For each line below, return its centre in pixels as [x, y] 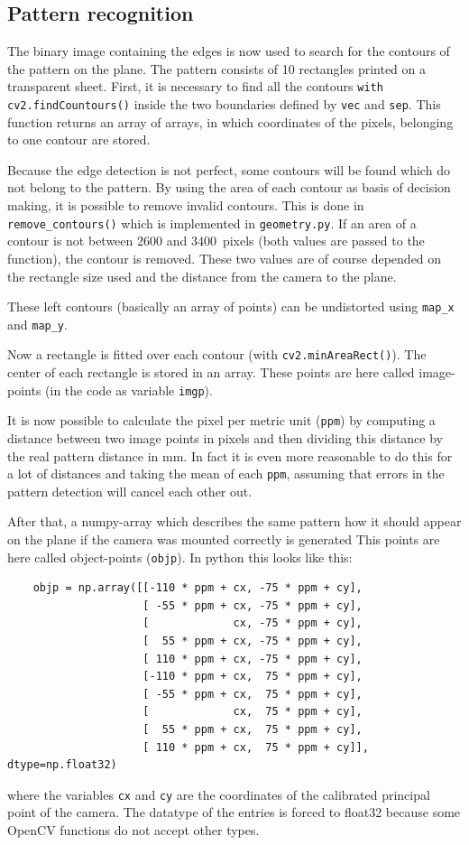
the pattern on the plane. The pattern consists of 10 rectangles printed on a [217, 68]
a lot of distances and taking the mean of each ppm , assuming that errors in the [226, 474]
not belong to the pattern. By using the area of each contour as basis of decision [229, 187]
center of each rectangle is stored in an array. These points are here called [211, 372]
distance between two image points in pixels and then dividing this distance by [225, 437]
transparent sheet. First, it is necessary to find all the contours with [195, 86]
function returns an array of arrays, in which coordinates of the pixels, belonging [230, 121]
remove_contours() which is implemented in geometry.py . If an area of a [212, 223]
